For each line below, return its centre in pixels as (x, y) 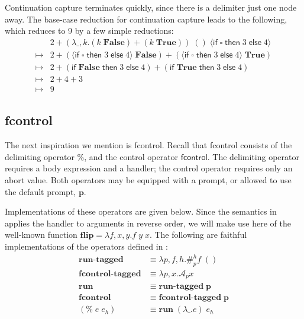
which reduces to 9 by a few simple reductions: (89, 31)
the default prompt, (41, 191)
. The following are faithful (198, 235)
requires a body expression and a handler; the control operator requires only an (149, 168)
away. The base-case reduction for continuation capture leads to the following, (146, 19)
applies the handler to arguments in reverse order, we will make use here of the (148, 223)
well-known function (41, 235)
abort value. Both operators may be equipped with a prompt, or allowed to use (148, 179)
